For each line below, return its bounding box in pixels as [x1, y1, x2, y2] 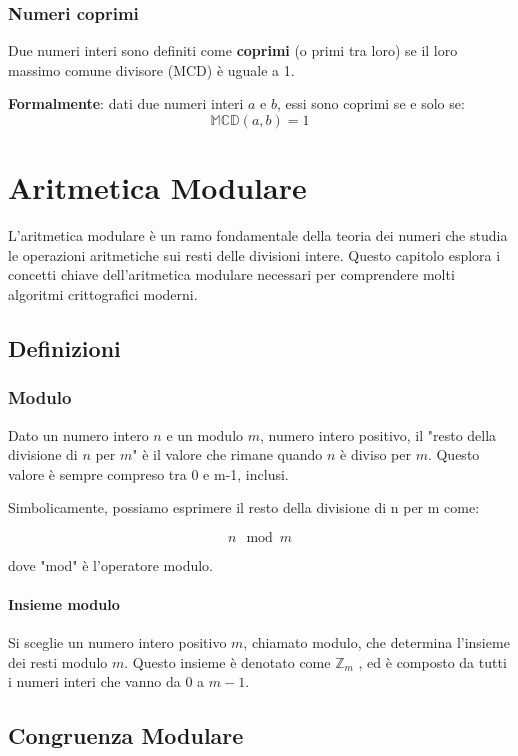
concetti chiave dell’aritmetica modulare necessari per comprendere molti [8, 264, 455, 285]
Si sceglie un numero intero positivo [8, 632, 227, 653]
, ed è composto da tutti [358, 651, 507, 672]
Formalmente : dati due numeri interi [8, 93, 244, 114]
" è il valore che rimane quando [132, 444, 323, 465]
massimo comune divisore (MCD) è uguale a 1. [8, 59, 295, 80]
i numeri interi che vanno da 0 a [8, 671, 205, 692]
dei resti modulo [8, 651, 108, 672]
